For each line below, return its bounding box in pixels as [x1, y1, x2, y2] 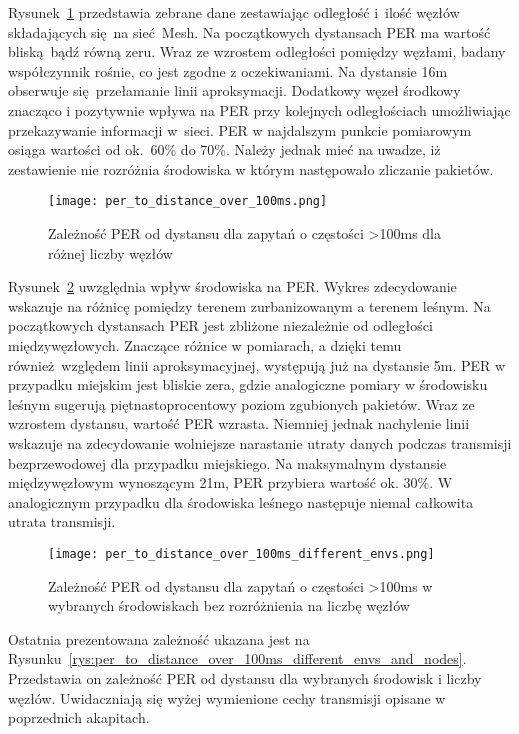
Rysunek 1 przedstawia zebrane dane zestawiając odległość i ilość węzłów [8, 2, 460, 22]
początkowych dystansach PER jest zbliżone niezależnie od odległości [8, 315, 433, 336]
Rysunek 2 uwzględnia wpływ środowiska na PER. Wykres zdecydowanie [8, 276, 457, 297]
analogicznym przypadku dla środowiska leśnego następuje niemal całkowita [8, 491, 474, 512]
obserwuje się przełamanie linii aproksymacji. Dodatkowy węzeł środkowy [8, 80, 461, 101]
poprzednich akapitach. [8, 707, 150, 728]
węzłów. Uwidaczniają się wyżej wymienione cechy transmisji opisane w [8, 687, 446, 708]
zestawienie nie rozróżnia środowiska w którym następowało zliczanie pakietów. [8, 158, 494, 179]
